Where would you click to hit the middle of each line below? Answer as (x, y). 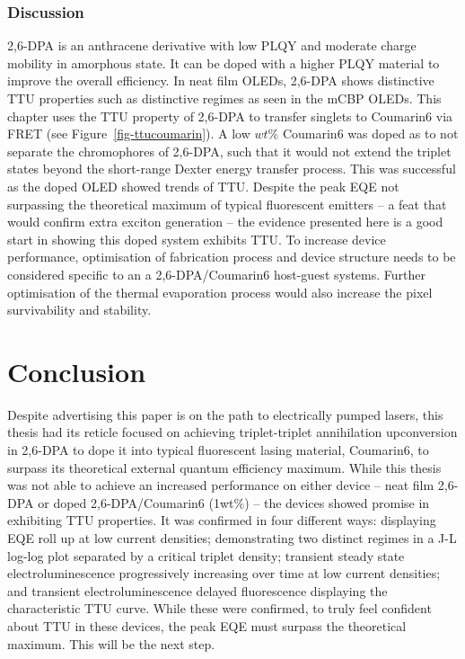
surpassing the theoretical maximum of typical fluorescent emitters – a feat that (227, 204)
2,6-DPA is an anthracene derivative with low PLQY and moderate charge (212, 45)
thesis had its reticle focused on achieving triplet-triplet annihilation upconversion (232, 432)
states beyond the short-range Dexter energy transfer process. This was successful (232, 169)
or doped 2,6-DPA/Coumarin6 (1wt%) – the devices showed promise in (234, 502)
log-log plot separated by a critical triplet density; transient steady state (206, 555)
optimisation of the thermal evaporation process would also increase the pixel (220, 292)
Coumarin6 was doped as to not (370, 134)
